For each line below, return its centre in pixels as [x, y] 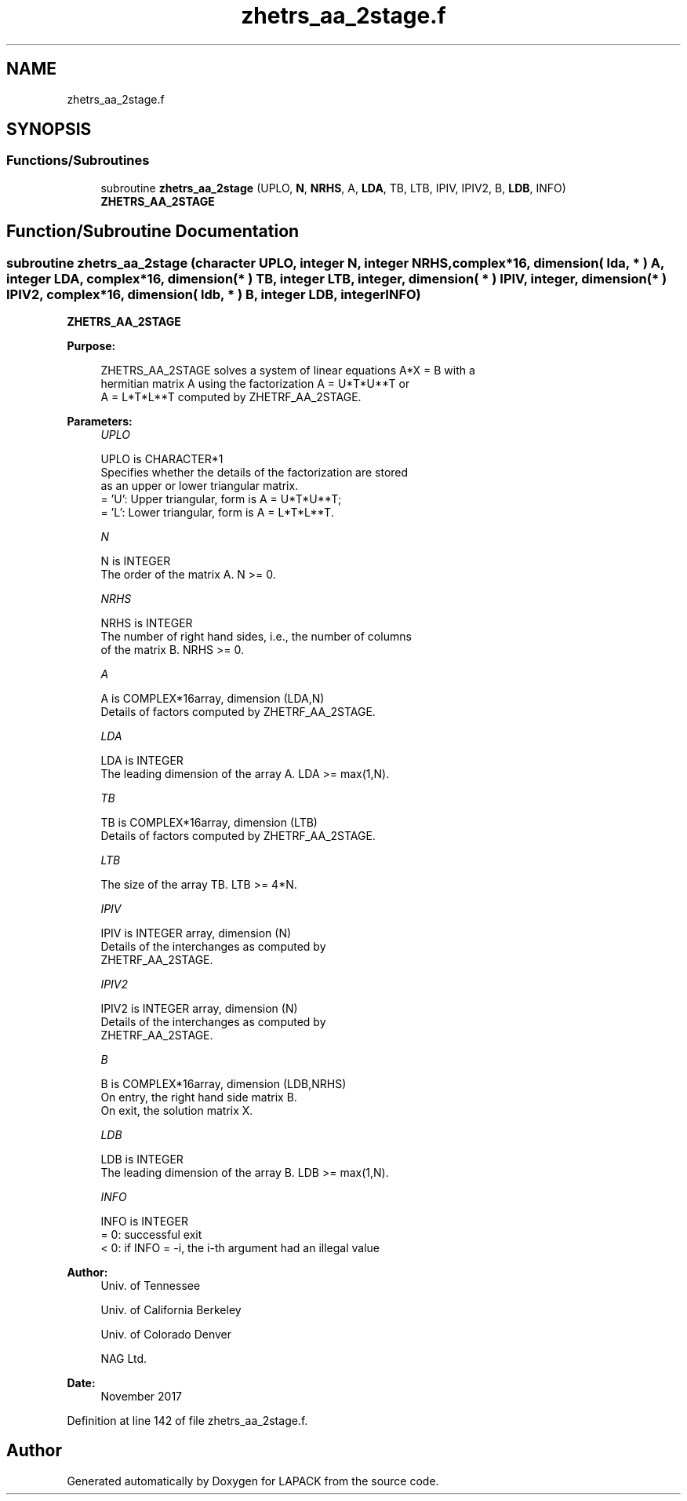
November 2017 [142, 1397]
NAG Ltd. [124, 1359]
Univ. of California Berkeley [171, 1310]
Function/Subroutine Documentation [153, 232]
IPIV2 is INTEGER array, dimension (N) [199, 1009]
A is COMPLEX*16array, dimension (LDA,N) [213, 699]
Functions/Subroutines [78, 161]
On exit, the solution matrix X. [177, 1111]
